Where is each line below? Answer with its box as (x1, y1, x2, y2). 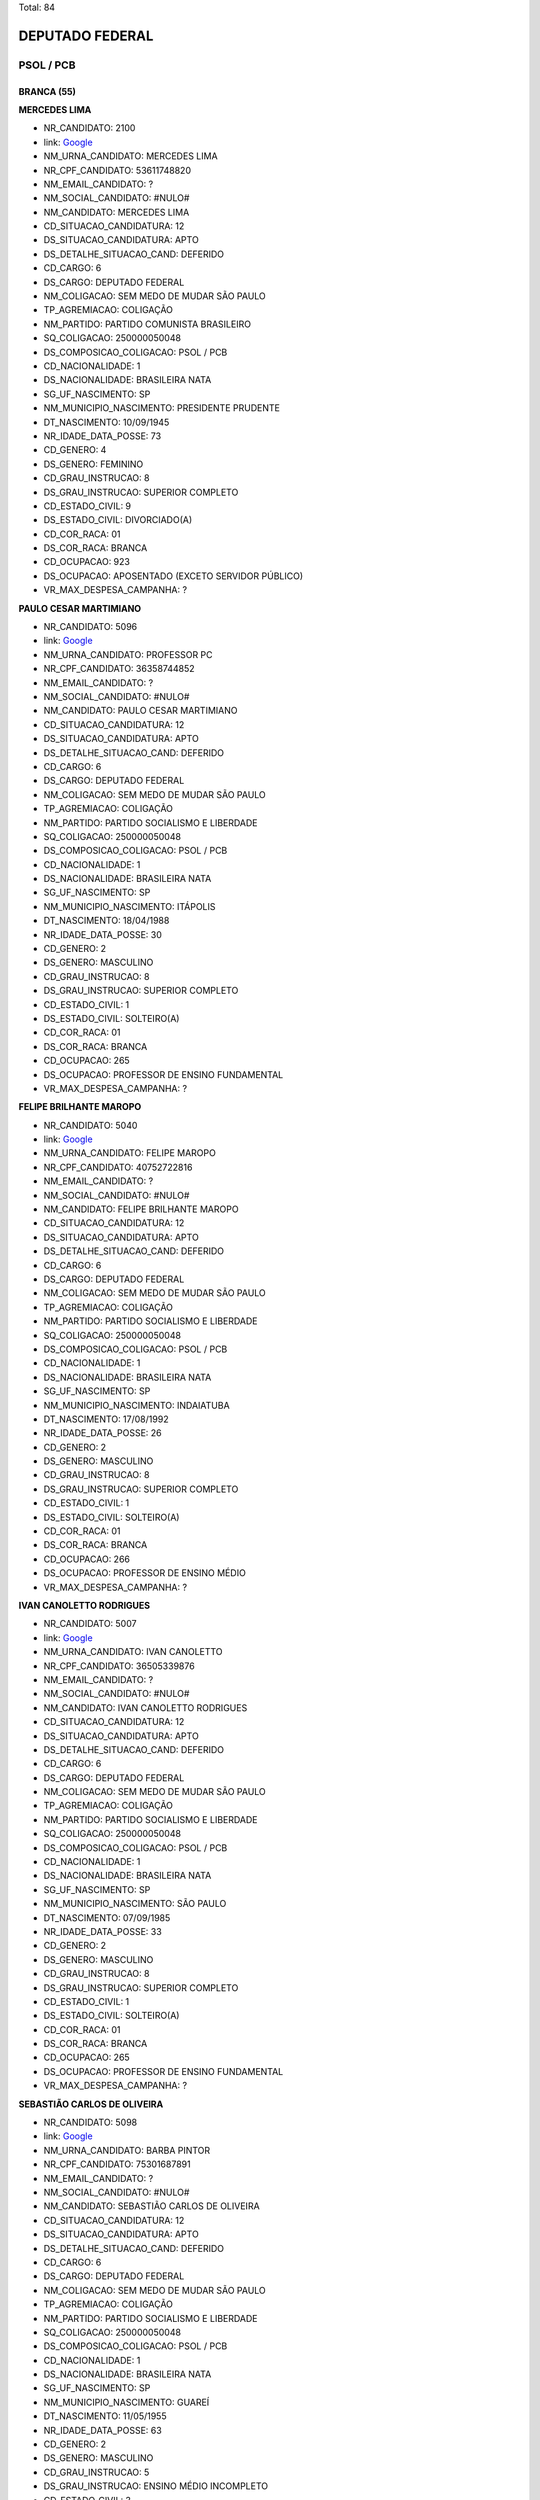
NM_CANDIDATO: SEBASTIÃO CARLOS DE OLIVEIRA (43, 2200, 260, 2212)
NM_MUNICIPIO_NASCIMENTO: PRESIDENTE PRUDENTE (43, 402, 280, 414)
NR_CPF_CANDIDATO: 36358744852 (43, 663, 195, 675)
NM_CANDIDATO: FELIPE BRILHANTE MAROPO (43, 1203, 239, 1215)
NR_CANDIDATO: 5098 (43, 2116, 138, 2129)
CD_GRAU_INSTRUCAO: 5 (43, 2466, 150, 2478)
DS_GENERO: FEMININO (43, 458, 144, 470)
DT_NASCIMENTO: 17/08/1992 (43, 1413, 169, 1425)
